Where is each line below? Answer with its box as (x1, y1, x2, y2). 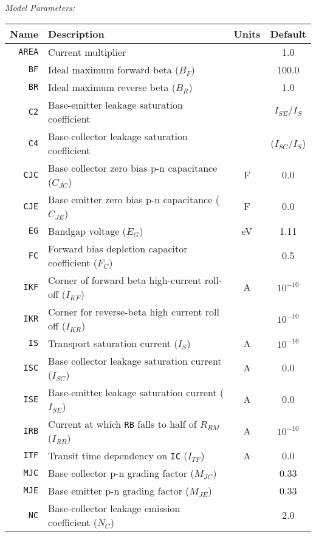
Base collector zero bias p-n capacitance (48, 160, 218, 175)
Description (48, 26, 105, 41)
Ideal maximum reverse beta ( (48, 79, 176, 94)
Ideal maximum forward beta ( (48, 62, 179, 76)
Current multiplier (48, 44, 126, 59)
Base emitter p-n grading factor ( (48, 483, 190, 498)
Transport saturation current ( (48, 336, 178, 350)
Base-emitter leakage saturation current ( (48, 385, 224, 399)
